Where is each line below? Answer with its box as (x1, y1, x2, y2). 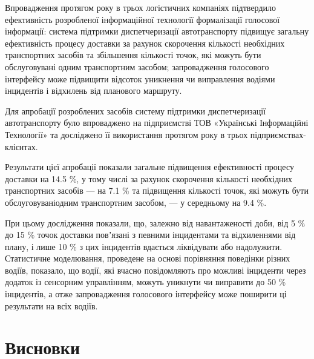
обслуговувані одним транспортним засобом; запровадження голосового (5, 60, 269, 73)
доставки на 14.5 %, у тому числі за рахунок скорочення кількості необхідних (5, 172, 293, 185)
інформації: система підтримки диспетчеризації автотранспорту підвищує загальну (5, 25, 309, 38)
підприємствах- (250, 128, 306, 140)
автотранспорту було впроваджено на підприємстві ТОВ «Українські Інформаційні (5, 116, 309, 129)
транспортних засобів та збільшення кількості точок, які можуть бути (5, 48, 261, 61)
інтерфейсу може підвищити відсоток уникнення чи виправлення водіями (5, 72, 275, 85)
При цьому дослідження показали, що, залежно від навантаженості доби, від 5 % (5, 216, 306, 229)
